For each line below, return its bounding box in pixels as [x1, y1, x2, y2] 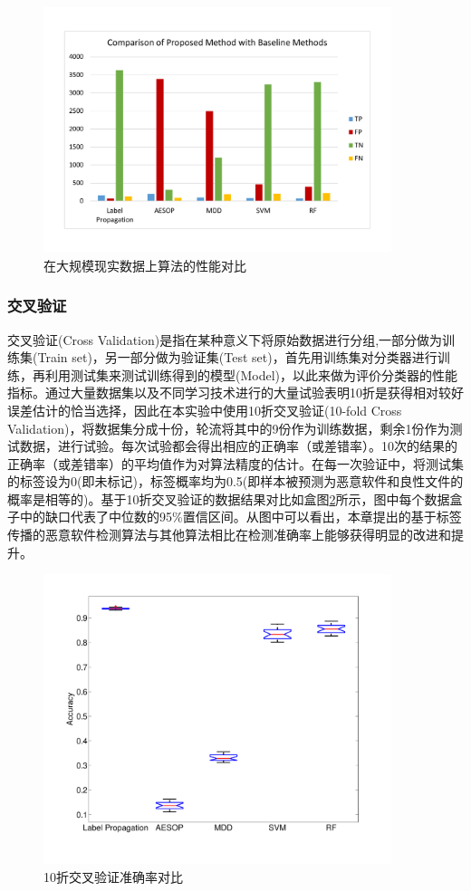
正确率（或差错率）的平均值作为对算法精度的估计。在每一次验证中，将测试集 [7, 454, 464, 473]
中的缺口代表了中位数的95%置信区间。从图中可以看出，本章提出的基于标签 [19, 507, 462, 526]
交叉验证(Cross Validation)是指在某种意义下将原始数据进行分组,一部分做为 [7, 330, 443, 349]
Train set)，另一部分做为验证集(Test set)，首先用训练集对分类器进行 [37, 348, 437, 367]
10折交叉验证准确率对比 [43, 867, 183, 886]
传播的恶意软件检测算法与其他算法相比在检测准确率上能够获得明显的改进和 [7, 525, 451, 544]
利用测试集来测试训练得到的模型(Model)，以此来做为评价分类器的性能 [44, 365, 458, 384]
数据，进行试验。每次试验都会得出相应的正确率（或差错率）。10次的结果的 [19, 436, 457, 455]
